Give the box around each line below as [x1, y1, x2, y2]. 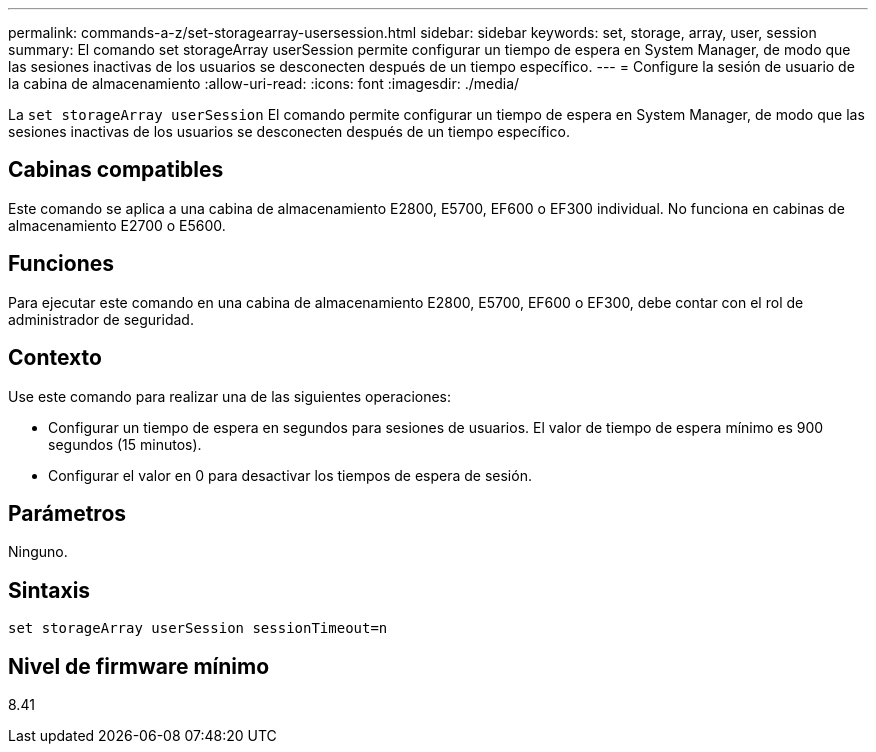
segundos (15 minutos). [48, 435, 202, 453]
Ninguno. [8, 543, 68, 561]
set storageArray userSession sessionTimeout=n [8, 620, 388, 637]
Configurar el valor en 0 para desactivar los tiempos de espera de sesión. [48, 466, 532, 484]
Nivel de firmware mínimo [8, 653, 270, 679]
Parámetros [8, 500, 127, 526]
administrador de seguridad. [8, 310, 194, 328]
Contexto [8, 345, 102, 371]
